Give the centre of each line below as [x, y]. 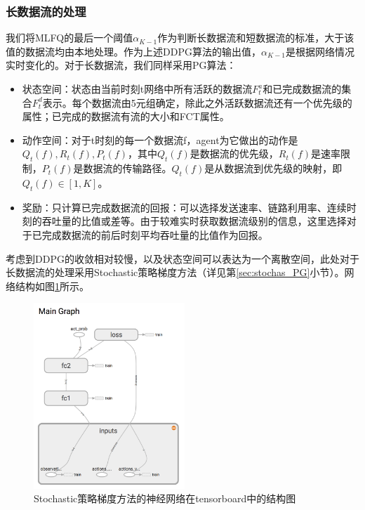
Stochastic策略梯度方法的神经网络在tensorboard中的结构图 [165, 498]
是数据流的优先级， [234, 153]
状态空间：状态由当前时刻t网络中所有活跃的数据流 [137, 89]
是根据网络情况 [320, 51]
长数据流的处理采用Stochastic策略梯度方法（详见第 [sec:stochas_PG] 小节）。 [175, 272]
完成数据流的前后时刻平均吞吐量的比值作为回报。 [155, 234]
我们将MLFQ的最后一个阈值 [69, 38]
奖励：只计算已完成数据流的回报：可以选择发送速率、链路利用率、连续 [184, 207]
